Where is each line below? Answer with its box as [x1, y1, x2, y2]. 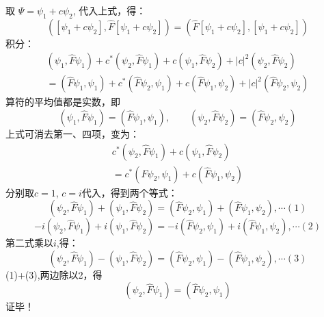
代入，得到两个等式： [81, 185, 178, 199]
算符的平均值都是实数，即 [5, 94, 120, 109]
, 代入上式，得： [72, 3, 146, 17]
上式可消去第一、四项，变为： [5, 127, 139, 141]
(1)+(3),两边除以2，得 [5, 267, 103, 281]
